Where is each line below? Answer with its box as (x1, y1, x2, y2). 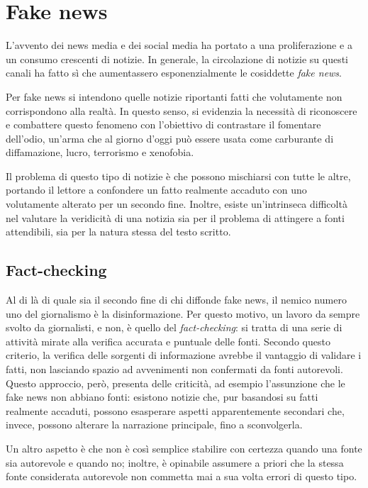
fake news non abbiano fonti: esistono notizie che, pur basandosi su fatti (6, 389, 318, 404)
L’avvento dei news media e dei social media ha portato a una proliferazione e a (6, 38, 352, 52)
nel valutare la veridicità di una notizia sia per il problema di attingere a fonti (6, 210, 345, 225)
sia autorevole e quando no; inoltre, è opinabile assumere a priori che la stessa (6, 455, 344, 470)
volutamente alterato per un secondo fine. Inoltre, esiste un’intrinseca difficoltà (6, 196, 347, 211)
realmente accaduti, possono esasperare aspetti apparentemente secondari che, (6, 403, 345, 418)
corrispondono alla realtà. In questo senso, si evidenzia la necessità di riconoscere (6, 103, 357, 118)
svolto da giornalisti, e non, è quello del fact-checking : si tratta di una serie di (6, 320, 342, 335)
